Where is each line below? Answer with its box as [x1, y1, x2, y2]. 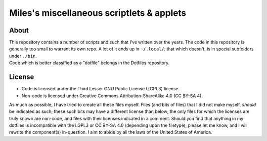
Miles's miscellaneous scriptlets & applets [9, 7, 186, 18]
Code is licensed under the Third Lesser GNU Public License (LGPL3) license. [21, 86, 180, 92]
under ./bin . [9, 53, 37, 59]
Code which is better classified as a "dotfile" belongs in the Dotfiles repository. [9, 60, 170, 66]
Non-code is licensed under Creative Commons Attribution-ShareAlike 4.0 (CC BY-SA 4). [21, 93, 203, 99]
